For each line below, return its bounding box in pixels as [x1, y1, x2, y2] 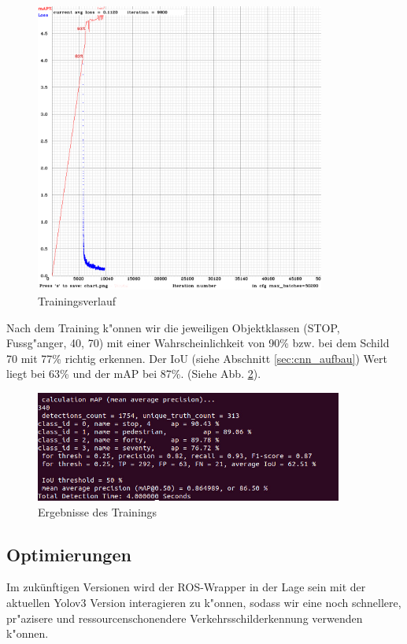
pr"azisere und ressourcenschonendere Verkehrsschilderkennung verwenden [6, 609, 363, 626]
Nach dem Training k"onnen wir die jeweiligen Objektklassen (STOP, [6, 319, 340, 335]
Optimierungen [6, 542, 131, 566]
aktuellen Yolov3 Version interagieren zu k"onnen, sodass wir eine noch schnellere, [6, 594, 401, 610]
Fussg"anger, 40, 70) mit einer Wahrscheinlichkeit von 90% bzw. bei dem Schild [6, 335, 390, 351]
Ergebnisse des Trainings [38, 503, 157, 520]
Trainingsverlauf [38, 292, 116, 309]
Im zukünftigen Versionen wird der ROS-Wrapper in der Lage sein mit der [6, 579, 366, 595]
